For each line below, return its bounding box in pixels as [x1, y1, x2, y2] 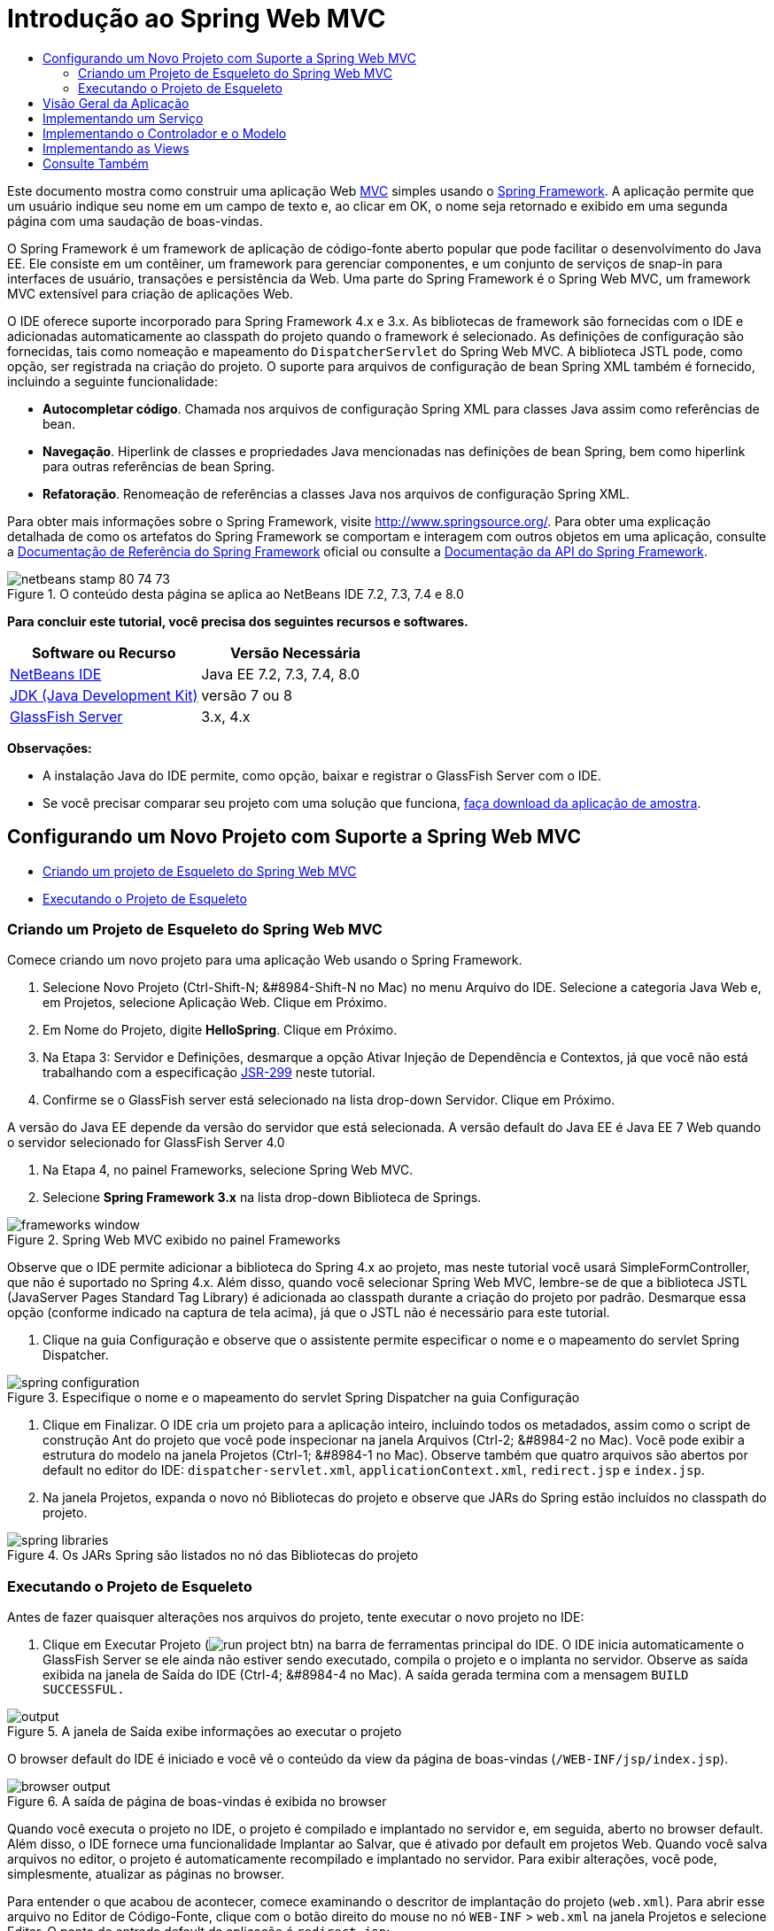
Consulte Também [43, 155, 149, 171]
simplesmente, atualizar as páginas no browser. [7, 1866, 284, 1882]
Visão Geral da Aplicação [43, 95, 190, 111]
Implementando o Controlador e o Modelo [43, 125, 287, 141]
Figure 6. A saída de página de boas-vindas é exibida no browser [7, 1794, 387, 1810]
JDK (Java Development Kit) [10, 686, 198, 704]
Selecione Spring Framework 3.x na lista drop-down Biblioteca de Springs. [43, 1190, 482, 1206]
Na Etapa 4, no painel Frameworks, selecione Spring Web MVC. [43, 1162, 414, 1178]
